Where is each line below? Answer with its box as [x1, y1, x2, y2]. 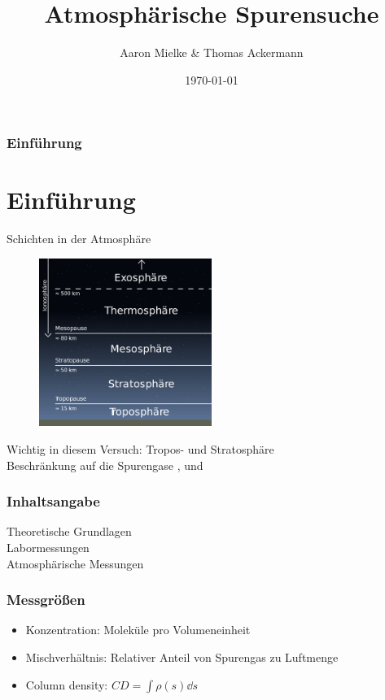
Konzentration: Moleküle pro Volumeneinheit [25, 621, 251, 638]
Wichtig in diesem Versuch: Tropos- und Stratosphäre [7, 440, 274, 457]
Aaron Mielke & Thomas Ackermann [120, 44, 304, 61]
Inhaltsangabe [7, 491, 100, 511]
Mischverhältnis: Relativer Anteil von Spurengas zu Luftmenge [25, 648, 339, 665]
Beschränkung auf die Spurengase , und [7, 456, 203, 473]
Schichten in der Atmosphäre [7, 230, 151, 247]
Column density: [25, 676, 108, 693]
